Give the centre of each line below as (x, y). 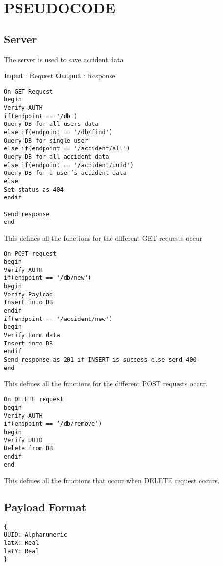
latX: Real (22, 543)
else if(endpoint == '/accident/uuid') (69, 165)
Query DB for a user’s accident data (65, 173)
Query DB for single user (46, 140)
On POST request (30, 254)
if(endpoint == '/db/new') (48, 278)
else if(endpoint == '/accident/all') (67, 149)
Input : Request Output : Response (60, 76)
